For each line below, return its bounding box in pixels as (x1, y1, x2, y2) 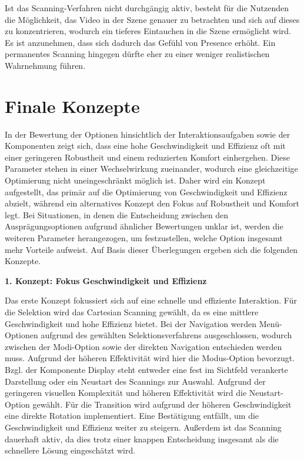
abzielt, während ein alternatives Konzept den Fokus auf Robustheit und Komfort (5, 197, 299, 209)
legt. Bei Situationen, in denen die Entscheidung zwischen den (5, 208, 229, 221)
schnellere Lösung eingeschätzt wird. (5, 444, 136, 456)
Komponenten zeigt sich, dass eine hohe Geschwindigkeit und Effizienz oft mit (5, 139, 286, 152)
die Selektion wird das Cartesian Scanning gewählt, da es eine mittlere (5, 306, 259, 318)
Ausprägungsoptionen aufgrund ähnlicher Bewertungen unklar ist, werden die (5, 220, 283, 232)
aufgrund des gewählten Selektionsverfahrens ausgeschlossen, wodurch (41, 329, 292, 341)
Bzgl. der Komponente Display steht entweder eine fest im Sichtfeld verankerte (5, 363, 288, 375)
